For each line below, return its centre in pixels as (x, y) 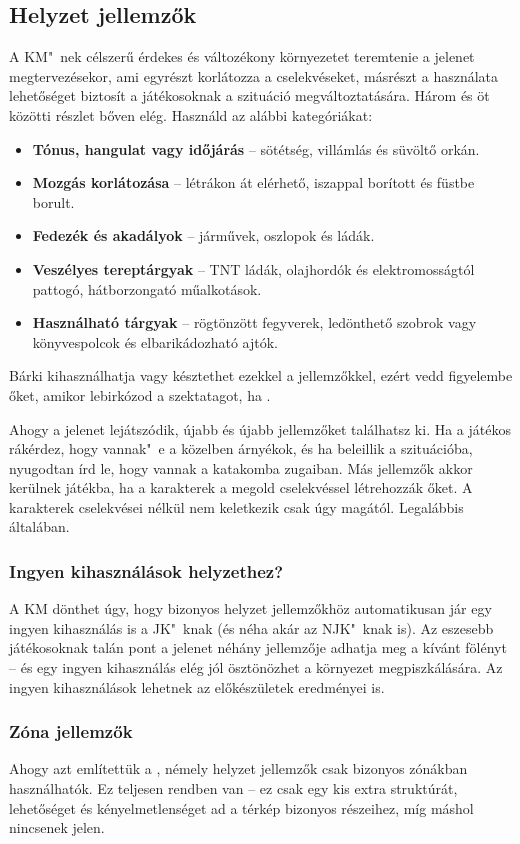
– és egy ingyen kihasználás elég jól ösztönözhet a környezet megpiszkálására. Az (256, 667)
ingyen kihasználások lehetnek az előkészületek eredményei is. (197, 686)
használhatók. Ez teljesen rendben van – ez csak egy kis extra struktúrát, (233, 788)
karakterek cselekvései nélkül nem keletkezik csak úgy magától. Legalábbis (236, 506)
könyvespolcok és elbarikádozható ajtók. (155, 341)
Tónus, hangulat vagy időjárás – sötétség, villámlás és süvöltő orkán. (256, 148)
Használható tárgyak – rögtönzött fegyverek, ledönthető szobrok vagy (254, 322)
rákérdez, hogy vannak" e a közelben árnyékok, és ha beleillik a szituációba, (241, 448)
